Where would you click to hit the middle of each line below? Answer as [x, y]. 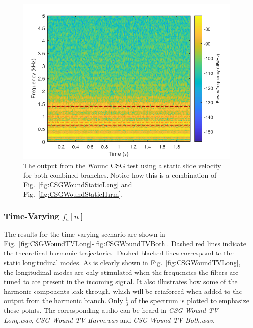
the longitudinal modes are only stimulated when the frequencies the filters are [121, 272]
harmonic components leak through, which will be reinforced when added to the [123, 291]
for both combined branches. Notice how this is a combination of [120, 175]
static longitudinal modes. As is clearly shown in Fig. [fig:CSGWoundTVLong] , [122, 262]
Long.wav [18, 319]
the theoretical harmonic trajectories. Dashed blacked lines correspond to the [119, 253]
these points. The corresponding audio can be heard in [85, 310]
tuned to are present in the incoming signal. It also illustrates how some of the [121, 282]
